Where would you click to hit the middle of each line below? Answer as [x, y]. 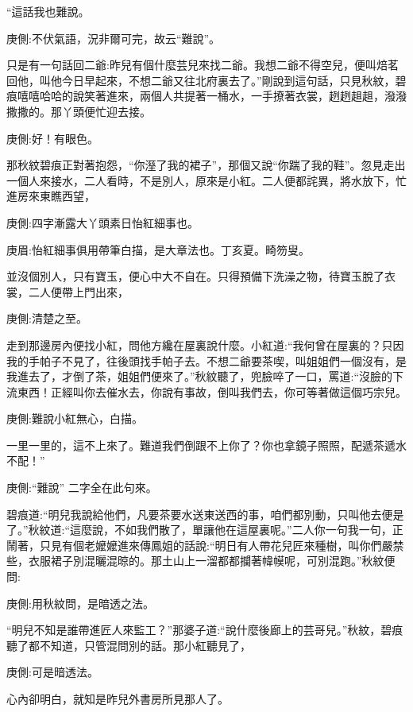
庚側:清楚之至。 [47, 318]
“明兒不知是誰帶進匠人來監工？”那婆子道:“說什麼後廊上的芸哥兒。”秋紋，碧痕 [205, 630]
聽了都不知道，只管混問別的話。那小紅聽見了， [129, 645]
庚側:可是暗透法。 [52, 672]
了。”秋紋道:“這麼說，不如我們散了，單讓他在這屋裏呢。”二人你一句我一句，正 [205, 530]
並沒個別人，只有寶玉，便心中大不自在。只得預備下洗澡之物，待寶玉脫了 [195, 276]
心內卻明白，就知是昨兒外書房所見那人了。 [118, 698]
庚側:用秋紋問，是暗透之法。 [80, 603]
